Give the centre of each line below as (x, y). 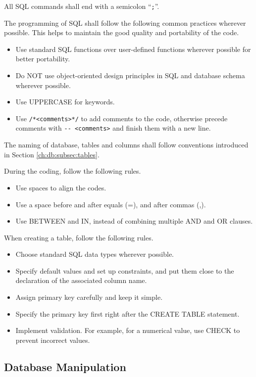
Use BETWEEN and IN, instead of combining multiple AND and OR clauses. (134, 221)
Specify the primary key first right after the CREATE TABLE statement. (128, 313)
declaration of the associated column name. (81, 280)
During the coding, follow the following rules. (73, 171)
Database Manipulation (65, 366)
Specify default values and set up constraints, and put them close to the (125, 270)
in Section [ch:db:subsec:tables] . (52, 154)
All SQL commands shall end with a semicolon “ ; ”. (82, 6)
